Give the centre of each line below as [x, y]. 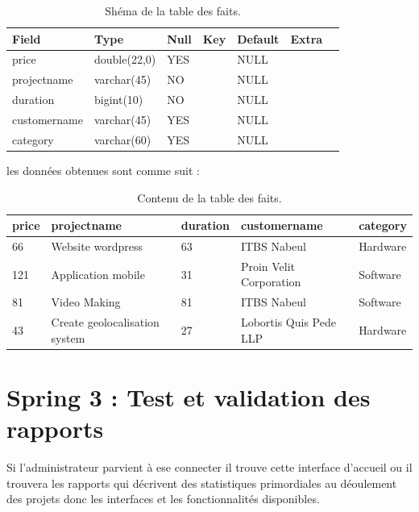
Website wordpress [97, 246]
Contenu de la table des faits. [209, 197]
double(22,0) [125, 59]
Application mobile [98, 274]
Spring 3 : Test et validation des [189, 396]
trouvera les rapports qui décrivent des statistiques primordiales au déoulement [202, 483]
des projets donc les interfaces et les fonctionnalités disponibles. [163, 499]
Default [258, 38]
